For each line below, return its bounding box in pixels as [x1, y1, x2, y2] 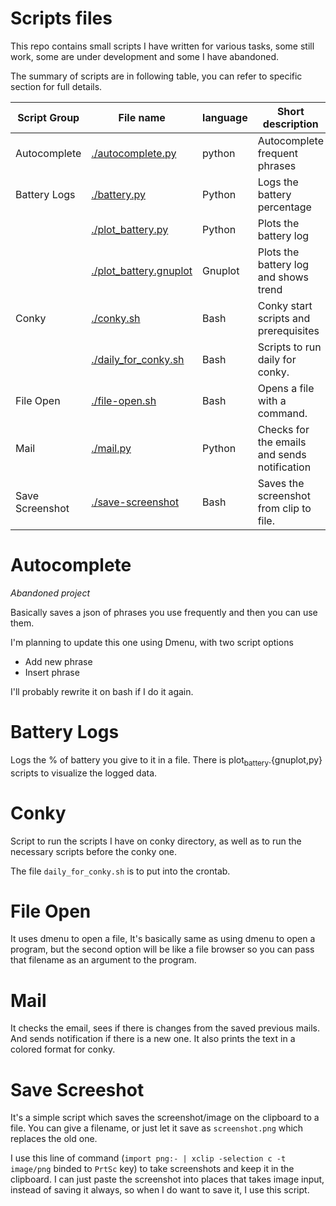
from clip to [257, 501, 312, 515]
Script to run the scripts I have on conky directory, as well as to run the [10, 835, 302, 847]
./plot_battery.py [91, 222, 169, 236]
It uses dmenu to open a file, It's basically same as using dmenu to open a [10, 933, 316, 945]
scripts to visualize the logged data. [10, 767, 158, 779]
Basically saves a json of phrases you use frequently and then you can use [10, 606, 318, 618]
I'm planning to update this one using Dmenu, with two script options [10, 636, 294, 648]
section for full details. [10, 80, 103, 92]
